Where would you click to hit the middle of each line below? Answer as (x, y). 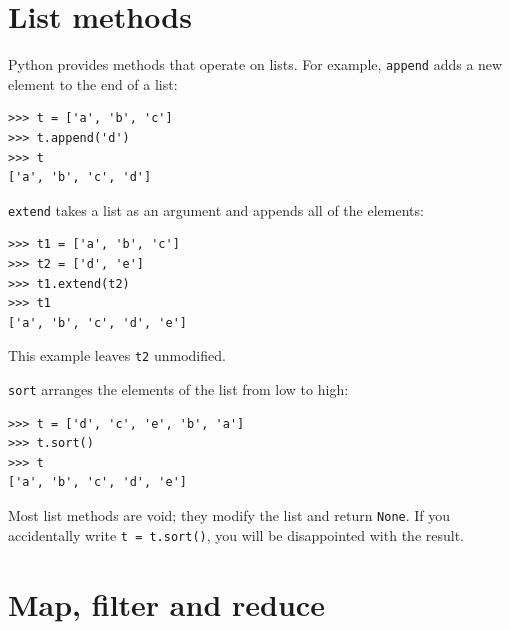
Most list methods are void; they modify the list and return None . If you (229, 515)
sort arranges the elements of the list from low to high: (178, 389)
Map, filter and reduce (166, 603)
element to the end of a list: (93, 83)
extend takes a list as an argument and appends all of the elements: (216, 209)
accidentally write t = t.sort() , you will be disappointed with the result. (236, 534)
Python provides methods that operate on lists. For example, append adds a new (255, 64)
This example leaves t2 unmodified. (117, 355)
